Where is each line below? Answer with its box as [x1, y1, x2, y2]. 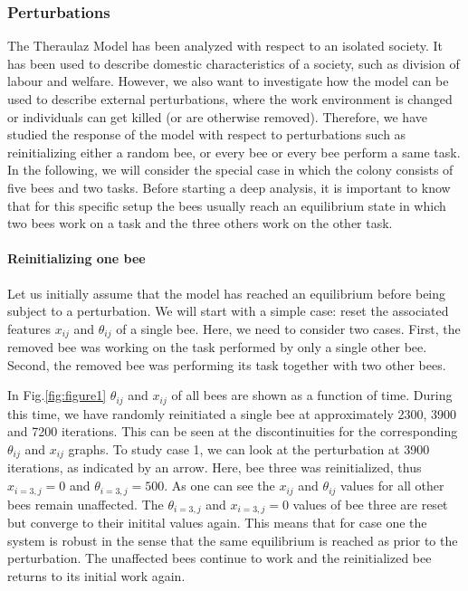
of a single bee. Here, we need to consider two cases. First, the [116, 319, 461, 338]
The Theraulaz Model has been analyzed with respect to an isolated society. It [7, 36, 444, 55]
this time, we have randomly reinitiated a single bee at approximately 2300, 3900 [7, 404, 457, 423]
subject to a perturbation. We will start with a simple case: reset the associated [7, 301, 449, 320]
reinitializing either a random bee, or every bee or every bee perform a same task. [7, 142, 461, 161]
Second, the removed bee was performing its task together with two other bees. [7, 355, 446, 374]
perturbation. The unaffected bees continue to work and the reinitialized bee [7, 548, 432, 567]
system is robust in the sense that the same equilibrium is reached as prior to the [7, 530, 458, 549]
